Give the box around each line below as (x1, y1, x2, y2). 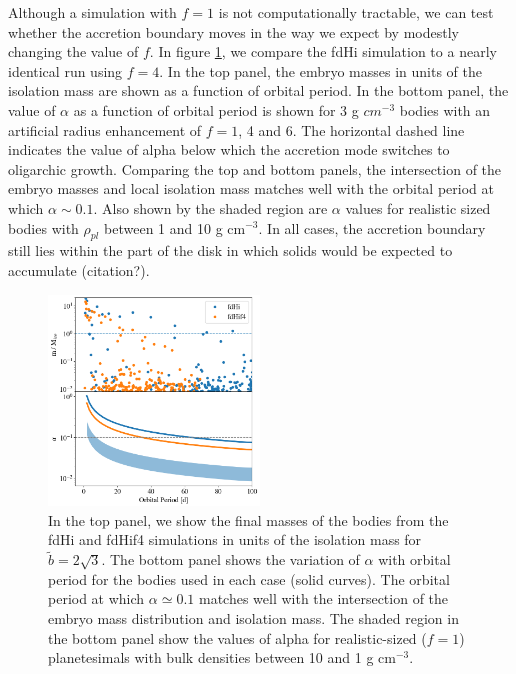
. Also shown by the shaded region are (93, 197, 328, 218)
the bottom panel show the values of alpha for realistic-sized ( (48, 627, 427, 648)
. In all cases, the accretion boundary (258, 217, 486, 238)
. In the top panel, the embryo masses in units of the (159, 60, 482, 81)
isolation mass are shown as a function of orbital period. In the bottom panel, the (8, 80, 509, 101)
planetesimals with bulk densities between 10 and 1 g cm (48, 647, 396, 668)
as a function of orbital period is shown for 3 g (73, 99, 359, 120)
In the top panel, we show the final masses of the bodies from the (48, 509, 449, 530)
